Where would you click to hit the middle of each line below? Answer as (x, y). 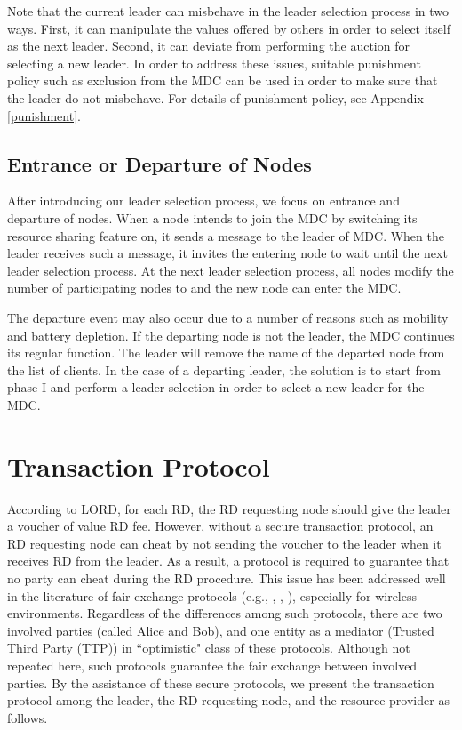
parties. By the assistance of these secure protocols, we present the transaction (221, 682)
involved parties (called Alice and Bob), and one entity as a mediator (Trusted (221, 630)
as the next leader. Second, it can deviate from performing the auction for (208, 46)
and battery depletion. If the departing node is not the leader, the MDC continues (231, 335)
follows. (28, 717)
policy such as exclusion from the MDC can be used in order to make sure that (223, 80)
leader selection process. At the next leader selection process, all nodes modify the (231, 270)
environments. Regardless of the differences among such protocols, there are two (225, 613)
